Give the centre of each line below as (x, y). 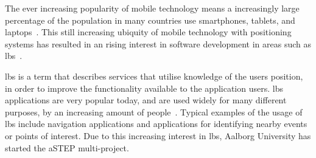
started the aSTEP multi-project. (67, 147)
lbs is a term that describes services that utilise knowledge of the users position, (154, 76)
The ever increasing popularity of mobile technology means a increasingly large (152, 8)
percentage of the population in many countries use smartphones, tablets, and (150, 20)
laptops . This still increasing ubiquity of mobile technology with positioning (148, 32)
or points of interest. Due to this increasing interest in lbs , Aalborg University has (158, 135)
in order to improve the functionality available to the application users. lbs (144, 88)
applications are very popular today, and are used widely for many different (146, 100)
